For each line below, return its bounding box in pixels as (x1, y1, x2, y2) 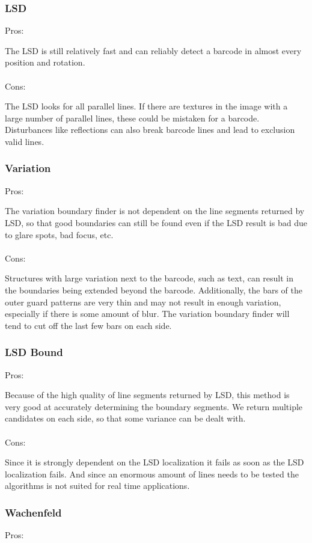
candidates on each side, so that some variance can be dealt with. (5, 412, 246, 425)
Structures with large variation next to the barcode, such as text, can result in (5, 272, 294, 284)
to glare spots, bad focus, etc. (5, 228, 114, 241)
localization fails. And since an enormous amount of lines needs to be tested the (5, 467, 299, 480)
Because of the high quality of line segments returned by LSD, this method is (5, 388, 290, 401)
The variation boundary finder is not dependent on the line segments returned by (5, 204, 305, 217)
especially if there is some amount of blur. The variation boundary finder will (5, 307, 290, 320)
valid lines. (5, 135, 44, 147)
